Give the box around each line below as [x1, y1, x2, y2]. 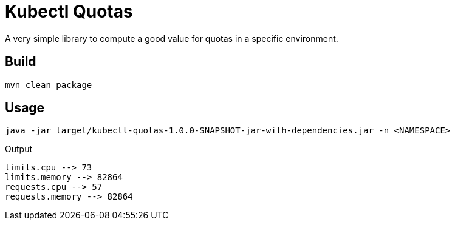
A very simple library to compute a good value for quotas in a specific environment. [5, 33, 338, 44]
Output [5, 144, 32, 155]
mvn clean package [5, 79, 92, 90]
